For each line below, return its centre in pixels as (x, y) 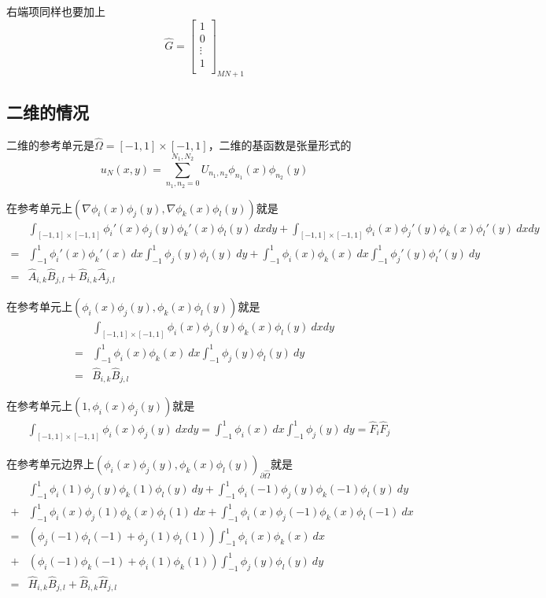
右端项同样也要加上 (56, 11)
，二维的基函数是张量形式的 (280, 144)
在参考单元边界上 (50, 463)
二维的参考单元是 (50, 144)
